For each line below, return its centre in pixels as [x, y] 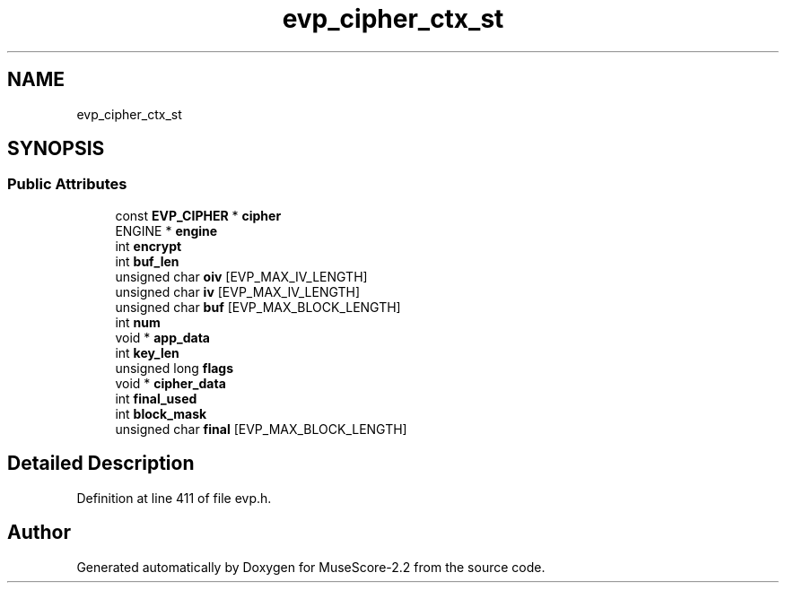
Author [39, 533]
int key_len [147, 352]
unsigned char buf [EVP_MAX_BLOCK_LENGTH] [258, 307]
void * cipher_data [170, 383]
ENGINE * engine [166, 230]
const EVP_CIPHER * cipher [198, 215]
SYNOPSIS [56, 149]
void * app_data [162, 337]
